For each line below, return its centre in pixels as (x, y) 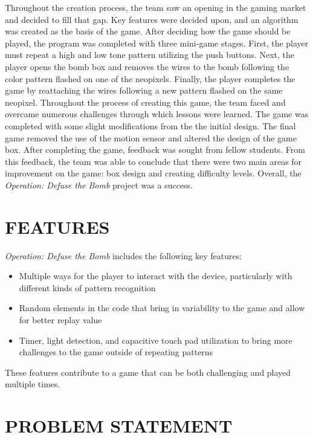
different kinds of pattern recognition (87, 287)
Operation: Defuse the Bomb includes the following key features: (124, 255)
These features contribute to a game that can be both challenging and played (148, 372)
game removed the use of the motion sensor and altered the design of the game (151, 137)
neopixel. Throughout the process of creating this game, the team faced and (145, 102)
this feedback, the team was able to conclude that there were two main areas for (153, 161)
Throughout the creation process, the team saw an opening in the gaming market (156, 7)
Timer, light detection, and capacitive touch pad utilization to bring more (156, 340)
